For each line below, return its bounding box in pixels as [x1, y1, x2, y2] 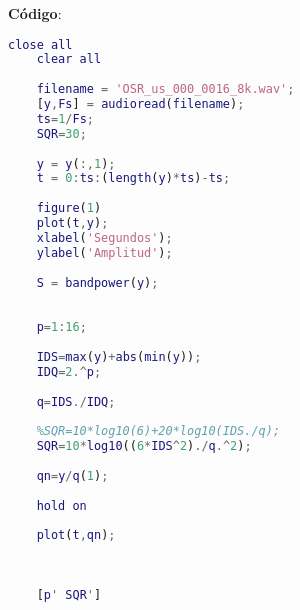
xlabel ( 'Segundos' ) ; [36, 230, 173, 245]
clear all [36, 52, 102, 67]
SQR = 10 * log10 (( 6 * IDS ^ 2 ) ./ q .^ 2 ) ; [36, 439, 252, 454]
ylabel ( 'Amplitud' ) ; [36, 245, 173, 260]
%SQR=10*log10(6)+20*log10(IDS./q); [36, 424, 281, 439]
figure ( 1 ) [36, 201, 102, 216]
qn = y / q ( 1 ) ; [36, 468, 109, 483]
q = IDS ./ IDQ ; [36, 394, 116, 409]
